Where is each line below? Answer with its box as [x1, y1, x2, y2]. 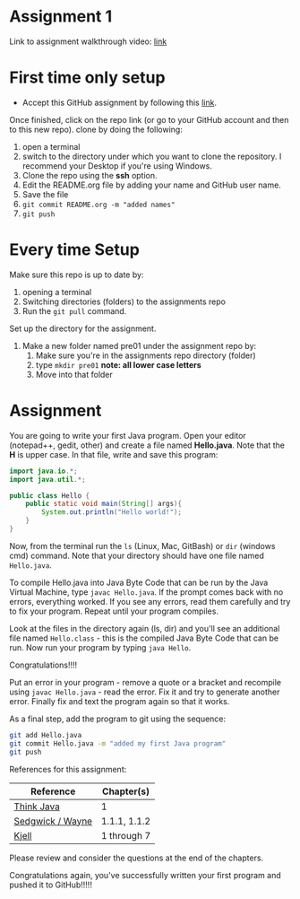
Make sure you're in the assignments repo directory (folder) [35, 350, 257, 361]
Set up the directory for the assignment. [9, 323, 157, 334]
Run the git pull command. [21, 305, 127, 316]
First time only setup [9, 67, 166, 88]
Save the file [21, 188, 69, 199]
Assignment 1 [9, 6, 113, 27]
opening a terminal [21, 286, 92, 297]
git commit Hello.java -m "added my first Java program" [9, 738, 227, 748]
